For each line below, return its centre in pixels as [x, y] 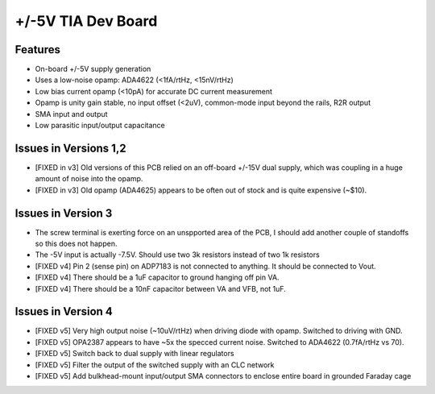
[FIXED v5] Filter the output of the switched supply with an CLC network [155, 365]
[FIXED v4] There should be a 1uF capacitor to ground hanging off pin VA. [157, 277]
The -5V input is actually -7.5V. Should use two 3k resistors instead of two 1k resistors [177, 255]
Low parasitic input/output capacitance [100, 126]
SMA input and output [71, 114]
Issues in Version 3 [64, 213]
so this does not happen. [76, 243]
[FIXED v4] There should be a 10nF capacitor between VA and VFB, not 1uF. [160, 288]
